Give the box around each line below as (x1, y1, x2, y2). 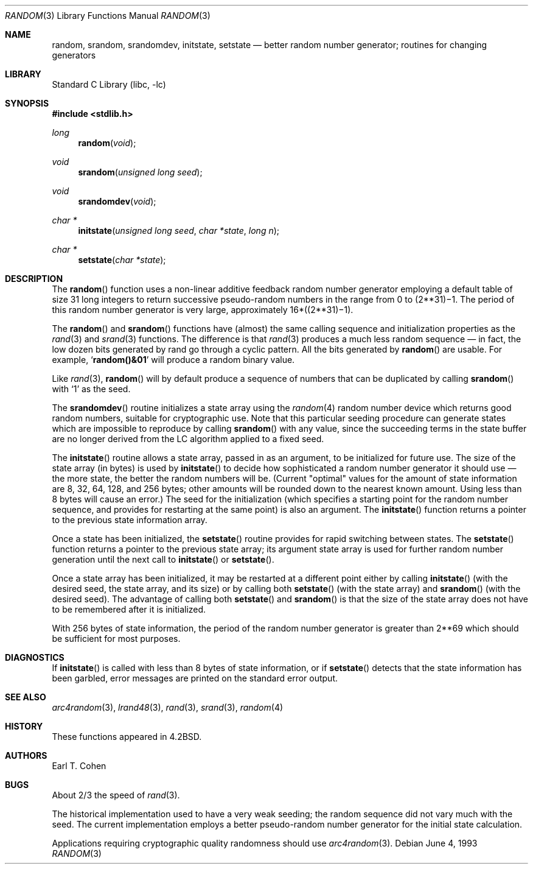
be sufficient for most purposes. (52, 633, 181, 644)
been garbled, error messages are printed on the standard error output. (52, 673, 338, 683)
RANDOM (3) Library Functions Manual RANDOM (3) (5, 10, 211, 21)
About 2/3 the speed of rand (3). (52, 790, 180, 800)
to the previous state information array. (52, 515, 207, 525)
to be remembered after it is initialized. (52, 604, 206, 614)
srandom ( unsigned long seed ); (78, 167, 203, 177)
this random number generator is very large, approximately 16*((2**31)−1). (52, 304, 354, 315)
